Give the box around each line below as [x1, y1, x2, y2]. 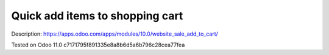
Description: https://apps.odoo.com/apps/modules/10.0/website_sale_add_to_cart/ [11, 30, 219, 37]
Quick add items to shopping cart [11, 9, 183, 22]
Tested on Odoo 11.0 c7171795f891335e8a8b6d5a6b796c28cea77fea [11, 41, 185, 48]
